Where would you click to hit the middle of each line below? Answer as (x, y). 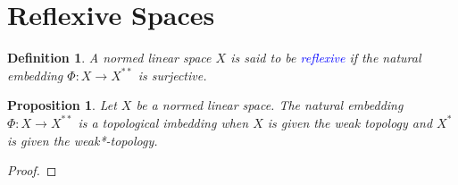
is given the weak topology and (350, 122)
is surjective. (172, 75)
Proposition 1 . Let (62, 105)
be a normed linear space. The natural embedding (270, 105)
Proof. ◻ (32, 170)
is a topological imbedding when (163, 122)
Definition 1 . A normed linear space (109, 58)
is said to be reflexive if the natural (326, 58)
